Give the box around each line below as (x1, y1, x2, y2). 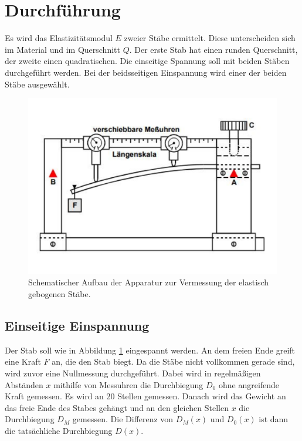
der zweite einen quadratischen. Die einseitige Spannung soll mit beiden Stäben (5, 55, 290, 67)
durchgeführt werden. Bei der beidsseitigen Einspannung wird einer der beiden (5, 66, 287, 78)
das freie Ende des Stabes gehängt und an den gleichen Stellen (5, 401, 229, 413)
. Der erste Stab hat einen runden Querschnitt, (129, 43, 298, 55)
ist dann (259, 413, 289, 425)
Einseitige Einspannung (5, 316, 150, 334)
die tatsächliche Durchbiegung (5, 424, 113, 436)
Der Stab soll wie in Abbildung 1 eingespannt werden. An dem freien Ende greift (5, 344, 296, 356)
